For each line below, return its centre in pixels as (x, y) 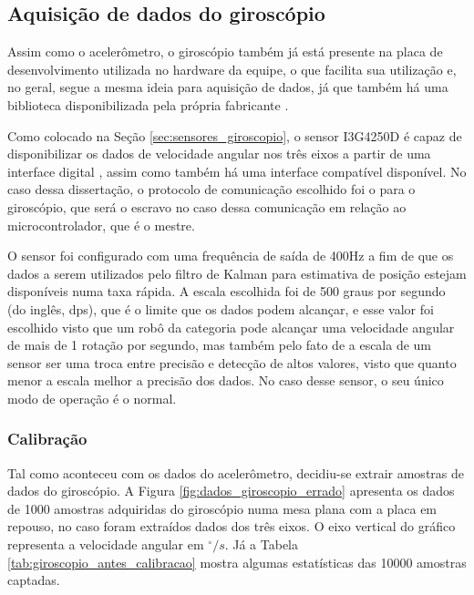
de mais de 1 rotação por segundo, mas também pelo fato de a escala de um (220, 345)
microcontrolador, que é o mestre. (101, 225)
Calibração (47, 439)
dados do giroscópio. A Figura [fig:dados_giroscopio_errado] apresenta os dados (231, 491)
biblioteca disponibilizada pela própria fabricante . (148, 104)
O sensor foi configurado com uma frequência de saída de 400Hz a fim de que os (231, 256)
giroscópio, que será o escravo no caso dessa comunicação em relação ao (207, 206)
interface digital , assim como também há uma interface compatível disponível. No (237, 171)
